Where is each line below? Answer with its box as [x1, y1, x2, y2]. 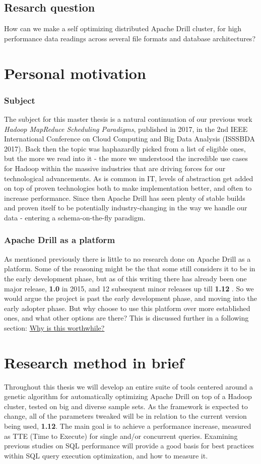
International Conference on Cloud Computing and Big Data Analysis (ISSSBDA [4, 133, 255, 144]
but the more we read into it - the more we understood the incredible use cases [4, 153, 248, 164]
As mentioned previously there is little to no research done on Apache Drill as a [4, 253, 251, 264]
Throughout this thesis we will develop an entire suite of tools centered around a [4, 381, 253, 392]
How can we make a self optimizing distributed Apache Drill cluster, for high [4, 23, 242, 34]
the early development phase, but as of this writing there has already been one [4, 273, 247, 283]
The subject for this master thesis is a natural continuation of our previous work [4, 113, 252, 124]
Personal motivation [4, 62, 146, 83]
